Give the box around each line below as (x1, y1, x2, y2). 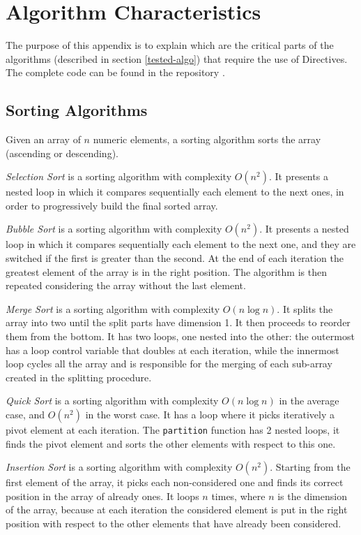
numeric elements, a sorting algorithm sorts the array (93, 132, 321, 147)
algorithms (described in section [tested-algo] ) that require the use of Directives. (6, 51, 348, 66)
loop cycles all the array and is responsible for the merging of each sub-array (6, 356, 332, 371)
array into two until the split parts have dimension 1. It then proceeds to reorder (6, 315, 351, 330)
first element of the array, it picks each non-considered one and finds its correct (6, 475, 344, 490)
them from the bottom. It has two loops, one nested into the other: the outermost (6, 329, 355, 344)
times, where (211, 488, 266, 503)
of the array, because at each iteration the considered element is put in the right (6, 502, 348, 517)
